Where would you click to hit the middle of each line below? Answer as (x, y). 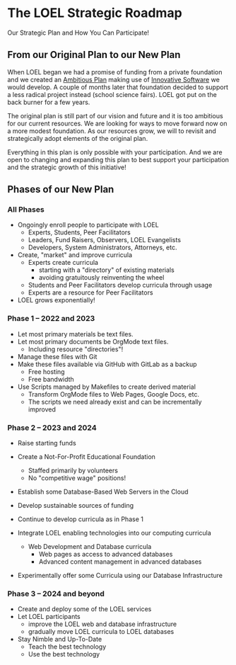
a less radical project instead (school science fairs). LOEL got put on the (112, 94)
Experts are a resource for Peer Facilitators (90, 292)
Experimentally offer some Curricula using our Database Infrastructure (120, 576)
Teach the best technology (67, 647)
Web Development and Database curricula (90, 547)
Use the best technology (64, 654)
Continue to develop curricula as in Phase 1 (80, 519)
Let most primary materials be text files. (75, 334)
